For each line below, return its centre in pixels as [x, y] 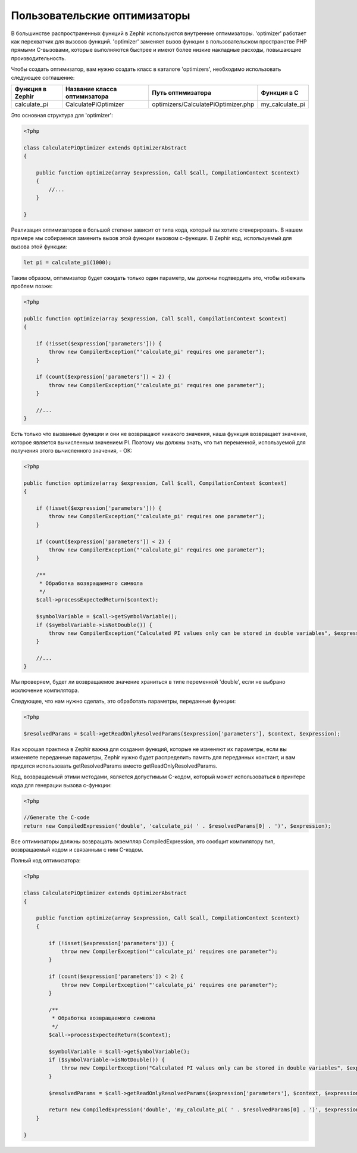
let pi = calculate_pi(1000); [68, 262]
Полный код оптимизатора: [46, 861]
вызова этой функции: [39, 247]
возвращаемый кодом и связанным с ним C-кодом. [77, 850]
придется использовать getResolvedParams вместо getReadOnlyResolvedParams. [114, 766]
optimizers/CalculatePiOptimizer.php [203, 104]
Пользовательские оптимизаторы [101, 15]
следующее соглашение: [43, 77]
